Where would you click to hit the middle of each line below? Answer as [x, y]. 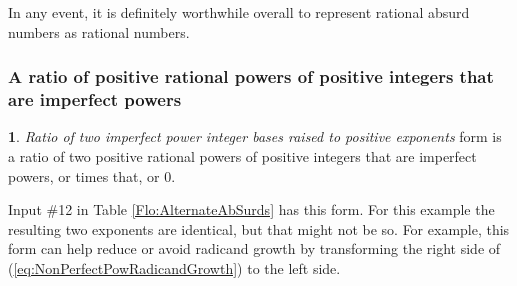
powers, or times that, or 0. [92, 175]
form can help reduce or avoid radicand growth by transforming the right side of [254, 248]
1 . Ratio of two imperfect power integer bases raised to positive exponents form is [255, 136]
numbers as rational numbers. [99, 31]
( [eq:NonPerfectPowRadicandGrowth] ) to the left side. [174, 267]
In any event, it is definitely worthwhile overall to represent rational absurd [239, 12]
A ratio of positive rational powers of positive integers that [251, 76]
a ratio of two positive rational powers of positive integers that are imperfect [242, 155]
